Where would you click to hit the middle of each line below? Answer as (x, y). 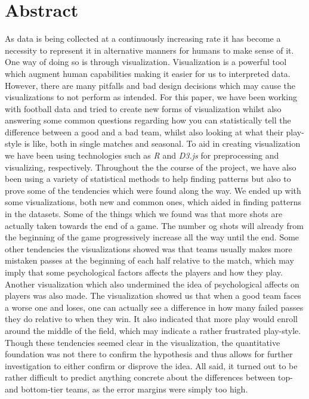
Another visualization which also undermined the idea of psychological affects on (152, 284)
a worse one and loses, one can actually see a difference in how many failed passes (154, 307)
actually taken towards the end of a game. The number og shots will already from (154, 225)
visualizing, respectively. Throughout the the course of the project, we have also (151, 167)
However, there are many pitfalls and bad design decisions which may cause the (150, 85)
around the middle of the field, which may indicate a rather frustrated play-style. (153, 330)
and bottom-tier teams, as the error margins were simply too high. (126, 389)
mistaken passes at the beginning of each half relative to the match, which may (149, 260)
